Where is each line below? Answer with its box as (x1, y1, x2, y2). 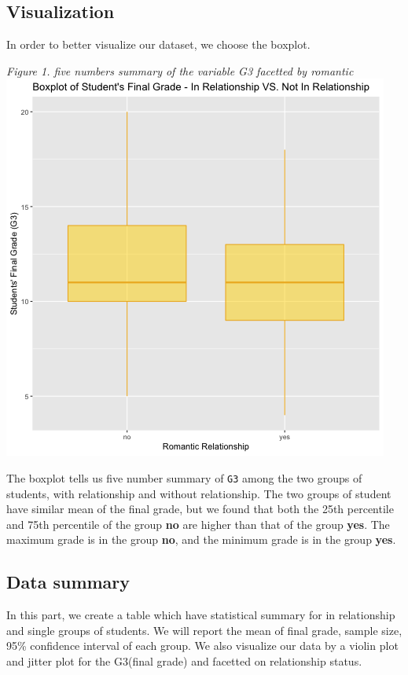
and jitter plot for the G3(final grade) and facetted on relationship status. (6, 653, 362, 669)
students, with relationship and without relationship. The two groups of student (6, 485, 391, 501)
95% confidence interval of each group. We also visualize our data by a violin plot (6, 637, 399, 654)
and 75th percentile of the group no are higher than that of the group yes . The (6, 515, 390, 532)
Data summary (6, 570, 130, 594)
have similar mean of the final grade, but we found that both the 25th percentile (6, 501, 394, 517)
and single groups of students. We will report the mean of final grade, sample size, (6, 622, 402, 638)
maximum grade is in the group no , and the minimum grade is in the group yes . (6, 531, 396, 548)
